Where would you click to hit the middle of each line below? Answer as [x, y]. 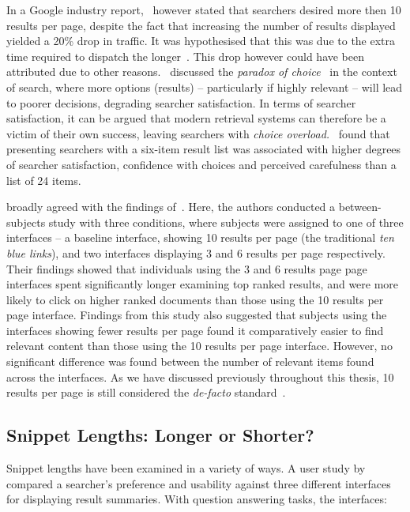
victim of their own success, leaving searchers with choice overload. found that [198, 133]
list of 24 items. [44, 180]
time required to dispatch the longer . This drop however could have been [186, 56]
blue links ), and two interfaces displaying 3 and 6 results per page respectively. [196, 252]
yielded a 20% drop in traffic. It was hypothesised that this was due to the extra [201, 41]
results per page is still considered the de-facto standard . [146, 392]
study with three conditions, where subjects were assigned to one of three [226, 222]
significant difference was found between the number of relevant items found [190, 361]
